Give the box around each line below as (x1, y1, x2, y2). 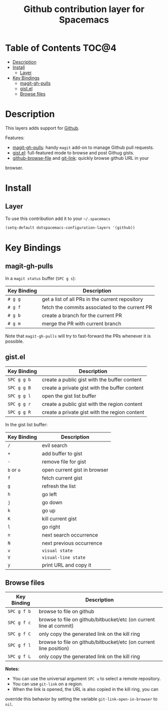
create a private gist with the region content (41, 408, 144, 415)
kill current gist (41, 515, 77, 522)
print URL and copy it (41, 561, 91, 568)
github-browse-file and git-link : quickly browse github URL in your (12, 155, 149, 161)
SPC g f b (7, 609, 31, 614)
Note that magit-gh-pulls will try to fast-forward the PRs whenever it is (5, 333, 151, 339)
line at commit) (38, 622, 74, 629)
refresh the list (41, 483, 76, 490)
